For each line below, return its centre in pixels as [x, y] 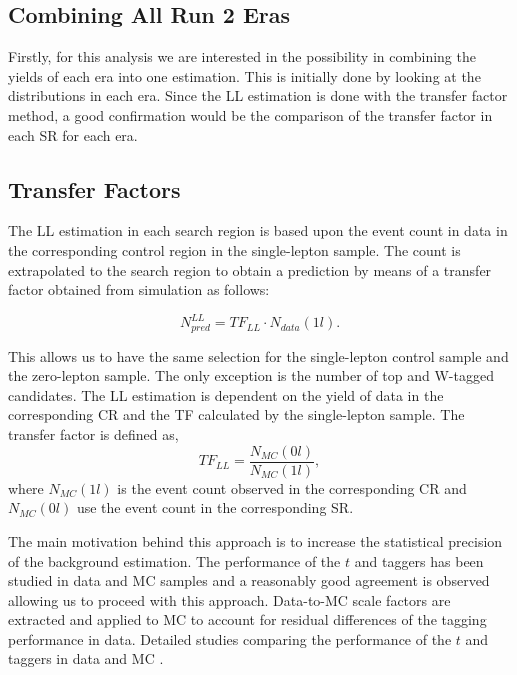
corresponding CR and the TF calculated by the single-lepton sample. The [236, 414]
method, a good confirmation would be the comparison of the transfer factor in [250, 114]
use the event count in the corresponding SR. [215, 507]
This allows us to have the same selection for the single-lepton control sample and [258, 355]
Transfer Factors [94, 188]
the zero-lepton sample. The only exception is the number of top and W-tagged [251, 375]
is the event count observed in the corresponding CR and [292, 487]
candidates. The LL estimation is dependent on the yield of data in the [226, 394]
